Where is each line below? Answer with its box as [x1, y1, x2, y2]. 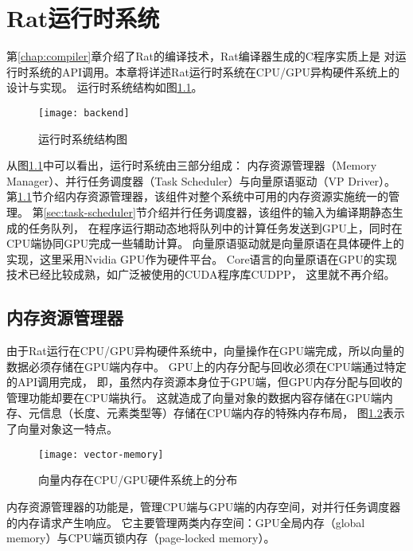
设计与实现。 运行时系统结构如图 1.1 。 [6, 79, 203, 96]
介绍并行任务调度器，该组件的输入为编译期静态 [146, 203, 392, 220]
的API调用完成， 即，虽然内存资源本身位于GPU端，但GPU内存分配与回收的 [6, 373, 403, 390]
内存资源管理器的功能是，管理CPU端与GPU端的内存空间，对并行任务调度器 [6, 498, 401, 514]
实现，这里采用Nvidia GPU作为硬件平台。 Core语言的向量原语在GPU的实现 [6, 250, 397, 267]
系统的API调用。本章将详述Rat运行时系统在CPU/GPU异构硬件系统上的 [28, 63, 400, 80]
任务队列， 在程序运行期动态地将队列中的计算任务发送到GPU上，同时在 [28, 219, 403, 236]
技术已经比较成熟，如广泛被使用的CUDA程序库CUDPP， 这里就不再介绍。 [6, 266, 395, 283]
